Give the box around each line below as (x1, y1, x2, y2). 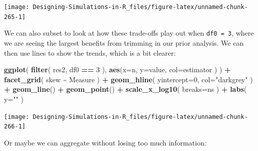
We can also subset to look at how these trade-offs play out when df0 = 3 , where (4, 28, 254, 38)
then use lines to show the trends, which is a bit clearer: (4, 47, 176, 58)
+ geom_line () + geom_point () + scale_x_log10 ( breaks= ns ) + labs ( (4, 84, 247, 94)
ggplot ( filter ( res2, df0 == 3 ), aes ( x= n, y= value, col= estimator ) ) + (4, 64, 231, 75)
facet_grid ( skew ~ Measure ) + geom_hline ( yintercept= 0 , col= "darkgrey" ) (4, 74, 253, 84)
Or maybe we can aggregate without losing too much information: (4, 137, 206, 147)
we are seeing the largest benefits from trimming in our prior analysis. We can (4, 37, 244, 48)
